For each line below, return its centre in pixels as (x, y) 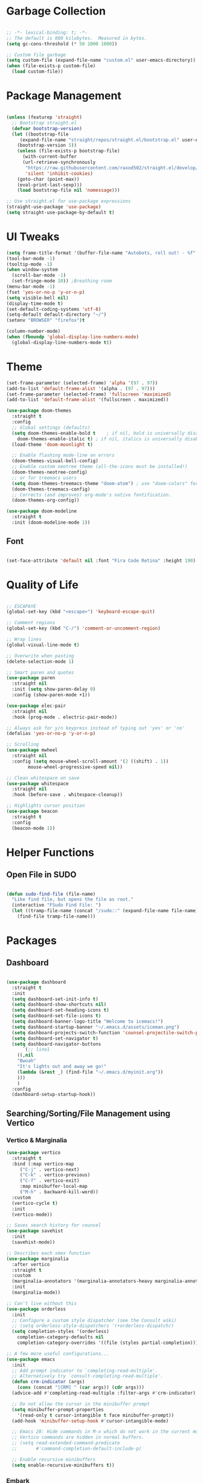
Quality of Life (42, 585)
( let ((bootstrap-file (40, 134)
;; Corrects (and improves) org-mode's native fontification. (92, 495)
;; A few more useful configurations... (58, 1354)
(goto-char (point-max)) (48, 179)
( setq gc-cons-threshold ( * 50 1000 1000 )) (62, 44)
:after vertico (31, 1264)
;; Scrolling (23, 745)
